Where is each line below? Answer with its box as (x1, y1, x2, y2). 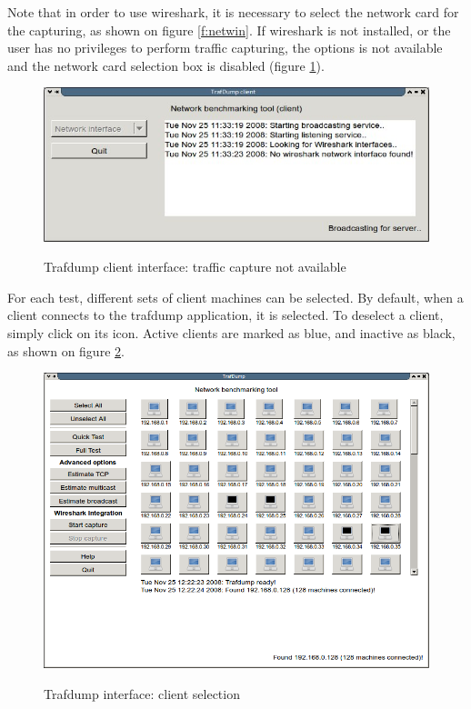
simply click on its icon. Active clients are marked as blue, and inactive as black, (7, 324, 456, 343)
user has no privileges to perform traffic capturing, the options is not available (7, 38, 443, 57)
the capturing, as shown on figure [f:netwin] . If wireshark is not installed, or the (7, 20, 451, 39)
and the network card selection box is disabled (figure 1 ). (7, 55, 325, 75)
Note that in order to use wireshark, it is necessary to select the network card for (7, 3, 459, 21)
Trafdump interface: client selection (44, 684, 240, 703)
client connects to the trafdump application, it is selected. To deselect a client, (7, 305, 444, 325)
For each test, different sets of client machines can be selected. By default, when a (7, 287, 464, 306)
